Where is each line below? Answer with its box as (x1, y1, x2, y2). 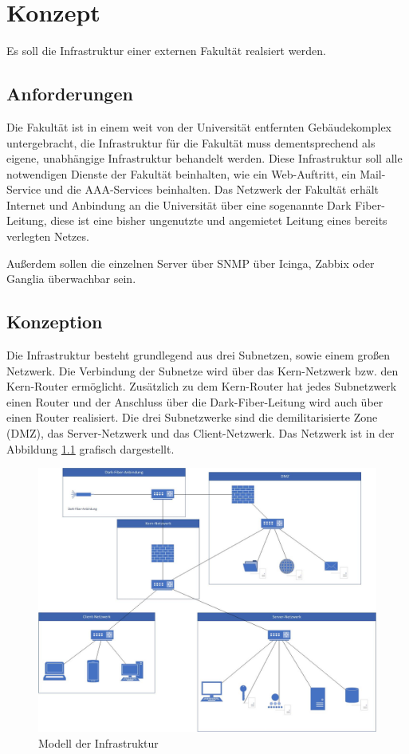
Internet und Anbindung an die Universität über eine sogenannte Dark (6, 196, 352, 213)
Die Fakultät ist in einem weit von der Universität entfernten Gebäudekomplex (6, 118, 391, 135)
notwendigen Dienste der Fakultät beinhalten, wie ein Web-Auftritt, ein (6, 165, 356, 182)
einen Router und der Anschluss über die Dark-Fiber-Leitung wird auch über (6, 393, 383, 410)
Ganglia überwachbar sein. (6, 270, 136, 287)
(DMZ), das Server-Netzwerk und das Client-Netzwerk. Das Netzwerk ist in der (6, 425, 395, 442)
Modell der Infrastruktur (38, 735, 159, 752)
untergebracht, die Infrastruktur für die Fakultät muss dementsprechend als (6, 134, 376, 151)
